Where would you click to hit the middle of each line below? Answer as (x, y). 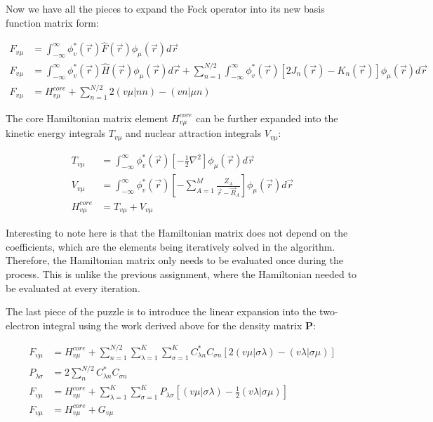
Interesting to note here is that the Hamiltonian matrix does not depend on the (177, 233)
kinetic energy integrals (56, 133)
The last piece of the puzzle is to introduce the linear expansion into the (161, 311)
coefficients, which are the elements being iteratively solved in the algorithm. (171, 246)
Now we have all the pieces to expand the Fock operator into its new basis (165, 8)
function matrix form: (52, 22)
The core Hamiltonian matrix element (87, 118)
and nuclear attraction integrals (194, 133)
